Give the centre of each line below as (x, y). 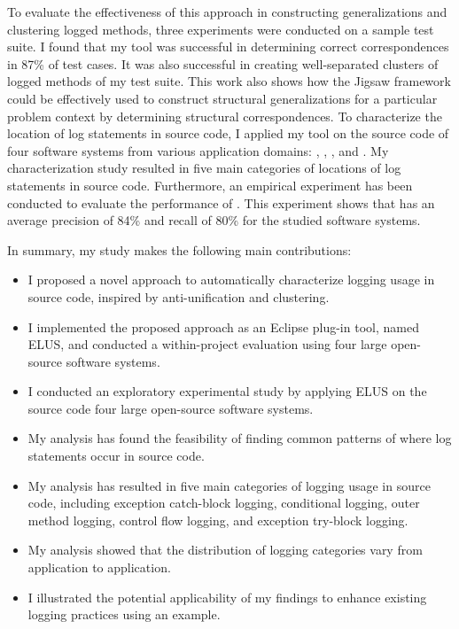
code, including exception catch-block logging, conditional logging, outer (224, 503)
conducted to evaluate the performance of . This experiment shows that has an (221, 202)
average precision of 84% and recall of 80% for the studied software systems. (214, 220)
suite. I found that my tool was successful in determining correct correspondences (228, 47)
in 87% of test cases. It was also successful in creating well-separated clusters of (223, 63)
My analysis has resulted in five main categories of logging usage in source (229, 485)
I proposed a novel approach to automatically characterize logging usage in (231, 280)
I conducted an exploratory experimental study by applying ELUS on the (227, 391)
